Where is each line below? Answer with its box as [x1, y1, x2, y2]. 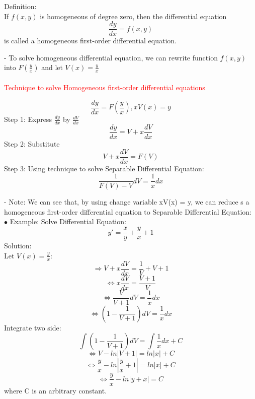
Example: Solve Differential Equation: [10, 216, 126, 227]
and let [41, 62, 63, 73]
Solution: [4, 240, 32, 251]
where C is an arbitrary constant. [4, 385, 107, 396]
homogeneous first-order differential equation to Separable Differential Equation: [4, 206, 251, 217]
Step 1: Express [4, 114, 52, 124]
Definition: [4, 1, 37, 11]
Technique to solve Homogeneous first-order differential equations [4, 82, 205, 93]
